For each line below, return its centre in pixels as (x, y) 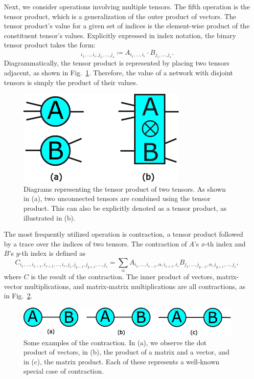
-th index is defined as (52, 253)
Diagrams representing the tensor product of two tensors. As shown (125, 189)
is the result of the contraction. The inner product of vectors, (123, 277)
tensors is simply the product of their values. (71, 82)
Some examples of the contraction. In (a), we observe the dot (115, 342)
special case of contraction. (64, 371)
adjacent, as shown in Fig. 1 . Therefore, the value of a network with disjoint (118, 72)
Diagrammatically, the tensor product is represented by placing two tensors (117, 63)
